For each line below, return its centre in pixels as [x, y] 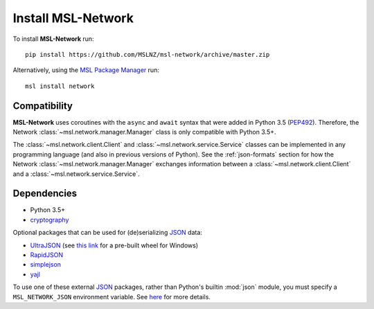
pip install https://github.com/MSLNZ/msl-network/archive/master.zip [148, 54]
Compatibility [43, 106]
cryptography [50, 220]
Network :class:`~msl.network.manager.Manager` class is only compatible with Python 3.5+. [144, 132]
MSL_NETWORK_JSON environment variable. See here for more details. [112, 297]
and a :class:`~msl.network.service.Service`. [76, 174]
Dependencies [45, 194]
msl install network [60, 86]
